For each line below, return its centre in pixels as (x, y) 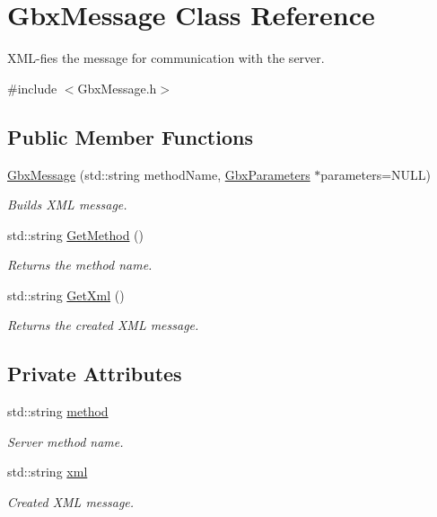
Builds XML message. (67, 205)
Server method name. (66, 441)
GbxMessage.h (117, 88)
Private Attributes (95, 374)
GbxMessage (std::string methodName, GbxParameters (159, 174)
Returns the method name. (80, 265)
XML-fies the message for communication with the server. (166, 58)
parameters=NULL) (376, 174)
